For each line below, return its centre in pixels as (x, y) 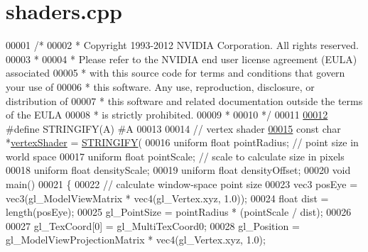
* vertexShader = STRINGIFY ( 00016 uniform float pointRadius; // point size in (182, 142)
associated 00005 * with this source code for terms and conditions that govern (175, 73)
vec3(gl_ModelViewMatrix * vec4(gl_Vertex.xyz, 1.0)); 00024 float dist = (167, 198)
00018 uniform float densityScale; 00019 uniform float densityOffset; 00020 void (178, 170)
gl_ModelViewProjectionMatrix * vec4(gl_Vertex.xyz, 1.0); (136, 240)
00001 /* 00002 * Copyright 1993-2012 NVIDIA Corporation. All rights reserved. (182, 45)
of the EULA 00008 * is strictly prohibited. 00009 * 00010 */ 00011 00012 (167, 115)
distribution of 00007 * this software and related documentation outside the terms (184, 100)
